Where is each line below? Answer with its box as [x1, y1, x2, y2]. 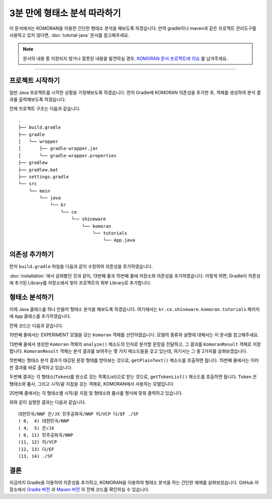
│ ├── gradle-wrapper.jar [18, 146, 98, 151]
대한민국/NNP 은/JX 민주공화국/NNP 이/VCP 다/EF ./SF [18, 411, 139, 417]
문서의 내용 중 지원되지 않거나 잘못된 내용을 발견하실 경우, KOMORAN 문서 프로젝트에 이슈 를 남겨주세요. [23, 55, 228, 61]
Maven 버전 [56, 486, 80, 492]
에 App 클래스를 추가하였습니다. [9, 313, 72, 320]
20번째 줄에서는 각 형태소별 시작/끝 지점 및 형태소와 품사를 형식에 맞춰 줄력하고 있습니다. [9, 390, 183, 396]
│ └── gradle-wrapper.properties [18, 153, 117, 158]
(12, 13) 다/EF [18, 446, 55, 452]
